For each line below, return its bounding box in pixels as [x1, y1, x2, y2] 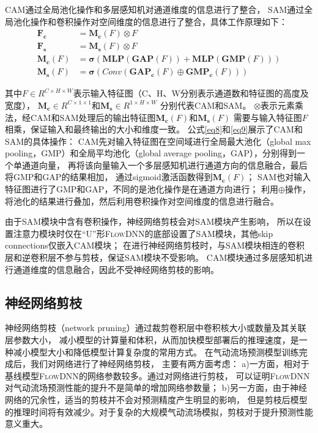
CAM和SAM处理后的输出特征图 [30, 111, 156, 123]
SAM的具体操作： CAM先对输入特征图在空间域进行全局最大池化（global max [5, 134, 311, 147]
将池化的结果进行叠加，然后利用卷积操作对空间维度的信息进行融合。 [5, 194, 279, 207]
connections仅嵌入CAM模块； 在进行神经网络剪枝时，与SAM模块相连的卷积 [5, 239, 305, 252]
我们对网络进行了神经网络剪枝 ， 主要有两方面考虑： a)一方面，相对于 [30, 357, 309, 370]
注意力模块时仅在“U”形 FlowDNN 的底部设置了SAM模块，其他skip [13, 227, 273, 239]
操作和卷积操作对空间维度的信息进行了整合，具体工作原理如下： [30, 15, 287, 27]
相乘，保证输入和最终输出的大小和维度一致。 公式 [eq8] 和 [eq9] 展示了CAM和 [5, 123, 303, 136]
